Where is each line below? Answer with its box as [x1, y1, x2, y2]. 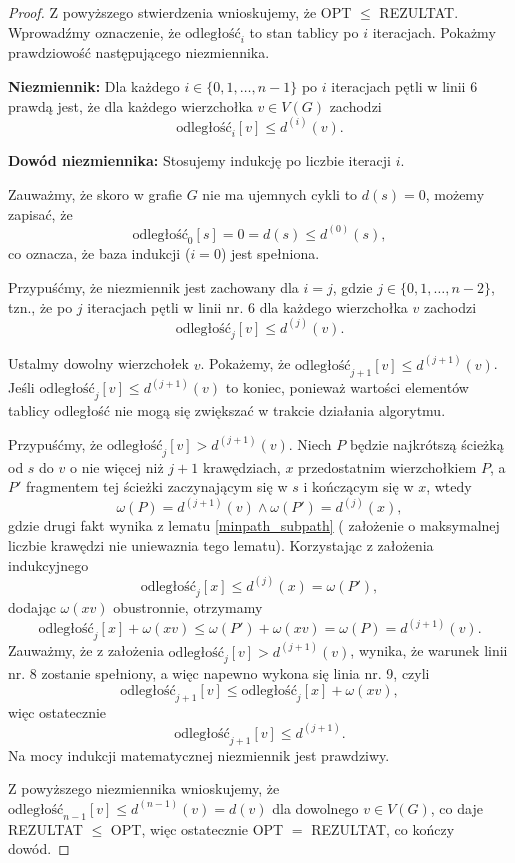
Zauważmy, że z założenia [8, 640, 164, 661]
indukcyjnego [8, 554, 89, 575]
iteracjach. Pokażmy [372, 21, 496, 42]
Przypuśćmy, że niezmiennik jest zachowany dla [8, 277, 299, 298]
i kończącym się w [303, 476, 414, 497]
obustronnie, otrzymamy [113, 597, 263, 618]
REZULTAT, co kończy [311, 818, 455, 839]
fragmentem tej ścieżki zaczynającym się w [26, 476, 288, 497]
